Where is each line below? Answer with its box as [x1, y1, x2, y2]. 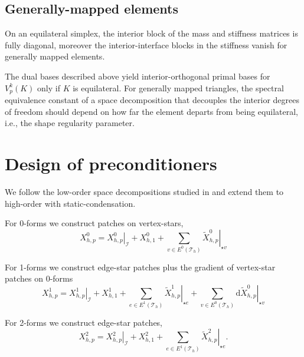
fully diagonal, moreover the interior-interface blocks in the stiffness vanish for [5, 38, 287, 51]
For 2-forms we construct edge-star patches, [5, 316, 163, 328]
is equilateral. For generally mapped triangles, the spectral [73, 81, 284, 94]
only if [37, 81, 60, 94]
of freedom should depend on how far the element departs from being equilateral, [5, 105, 298, 117]
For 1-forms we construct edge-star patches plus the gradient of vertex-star [5, 260, 276, 273]
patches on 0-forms [5, 272, 73, 285]
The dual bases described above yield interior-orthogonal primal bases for [5, 70, 270, 82]
